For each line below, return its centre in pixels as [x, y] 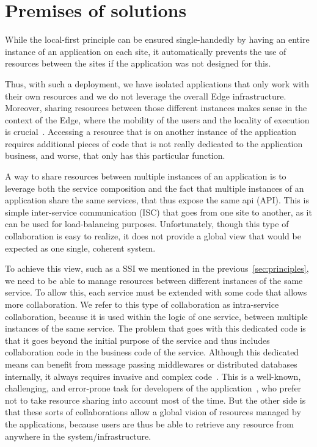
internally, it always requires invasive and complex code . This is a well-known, [153, 376]
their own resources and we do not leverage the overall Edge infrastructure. [146, 96]
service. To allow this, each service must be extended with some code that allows [156, 292]
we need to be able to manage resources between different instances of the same [154, 280]
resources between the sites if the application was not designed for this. [138, 63]
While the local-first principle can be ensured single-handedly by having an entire [157, 39]
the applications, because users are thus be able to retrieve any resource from [149, 423]
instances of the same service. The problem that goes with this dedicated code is [155, 328]
